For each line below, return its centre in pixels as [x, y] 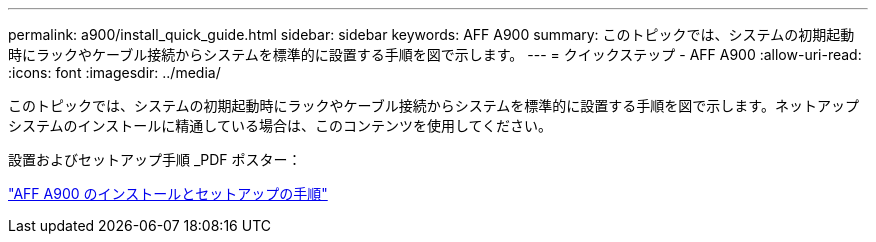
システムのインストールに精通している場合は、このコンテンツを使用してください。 [280, 125]
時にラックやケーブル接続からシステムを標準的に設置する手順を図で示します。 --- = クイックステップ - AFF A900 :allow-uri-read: [435, 54]
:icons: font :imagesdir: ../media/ [114, 72]
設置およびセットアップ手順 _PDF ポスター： [155, 159]
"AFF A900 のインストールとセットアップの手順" [168, 193]
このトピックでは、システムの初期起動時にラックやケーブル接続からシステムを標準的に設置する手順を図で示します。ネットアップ [433, 105]
